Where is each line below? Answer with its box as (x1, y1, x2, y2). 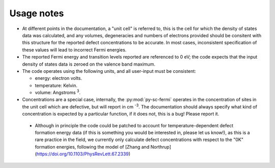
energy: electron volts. (35, 75, 82, 81)
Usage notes (9, 8, 64, 19)
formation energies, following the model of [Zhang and (35, 144, 150, 150)
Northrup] (150, 144, 172, 150)
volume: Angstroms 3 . (35, 89, 81, 96)
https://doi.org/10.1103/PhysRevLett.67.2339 (36, 151, 129, 157)
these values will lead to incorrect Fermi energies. (22, 46, 127, 53)
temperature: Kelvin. (35, 82, 77, 89)
